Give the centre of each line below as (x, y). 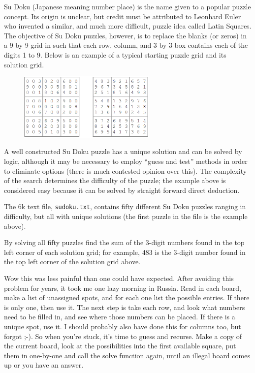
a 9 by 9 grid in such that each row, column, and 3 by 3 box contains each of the (126, 45)
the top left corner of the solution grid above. (72, 262)
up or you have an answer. (44, 365)
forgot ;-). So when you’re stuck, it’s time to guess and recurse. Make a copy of (123, 336)
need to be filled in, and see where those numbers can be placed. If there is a (120, 317)
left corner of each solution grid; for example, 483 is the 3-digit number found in (125, 252)
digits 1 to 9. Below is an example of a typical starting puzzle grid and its (115, 54)
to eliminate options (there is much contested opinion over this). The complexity (126, 171)
